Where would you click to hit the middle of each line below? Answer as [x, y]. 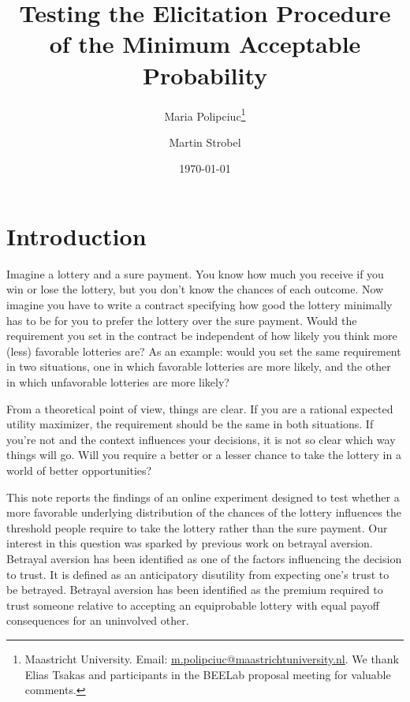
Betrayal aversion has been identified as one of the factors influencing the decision [204, 558]
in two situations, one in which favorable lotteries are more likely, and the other [199, 366]
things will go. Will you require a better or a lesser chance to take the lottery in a [204, 455]
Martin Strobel [205, 142]
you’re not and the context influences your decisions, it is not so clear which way [201, 439]
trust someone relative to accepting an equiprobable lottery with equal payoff [193, 605]
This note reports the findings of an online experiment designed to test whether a [203, 497]
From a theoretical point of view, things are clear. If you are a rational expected [200, 408]
